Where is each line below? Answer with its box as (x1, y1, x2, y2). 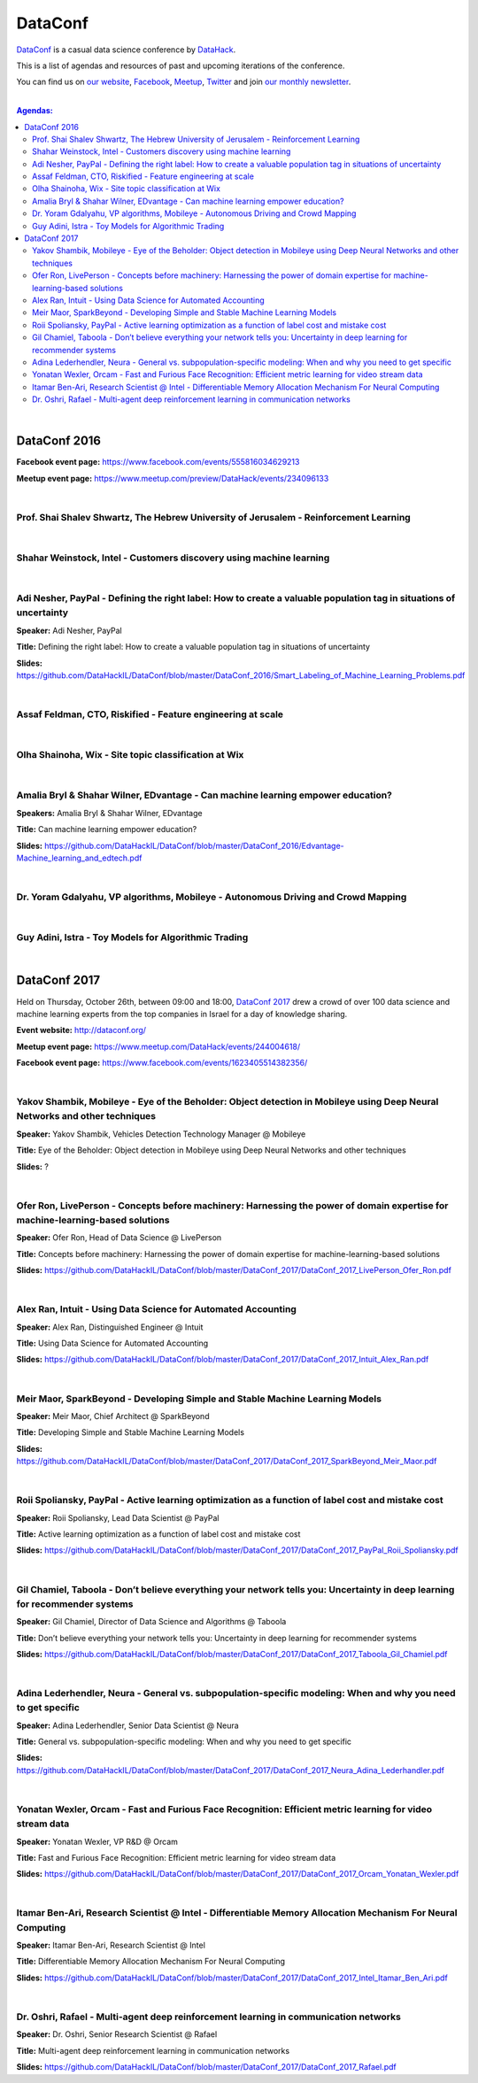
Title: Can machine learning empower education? (16, 824, 197, 835)
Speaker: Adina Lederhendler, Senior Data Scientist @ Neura (16, 1720, 239, 1731)
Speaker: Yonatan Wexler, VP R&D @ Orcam (16, 1836, 179, 1847)
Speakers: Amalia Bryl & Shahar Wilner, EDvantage (16, 807, 203, 818)
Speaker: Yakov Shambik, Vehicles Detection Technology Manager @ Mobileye (16, 1129, 306, 1139)
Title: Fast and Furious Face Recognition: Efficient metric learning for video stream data (16, 1852, 336, 1863)
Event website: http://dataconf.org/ (16, 1025, 146, 1036)
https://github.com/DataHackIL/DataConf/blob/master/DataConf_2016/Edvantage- (44, 840, 344, 851)
